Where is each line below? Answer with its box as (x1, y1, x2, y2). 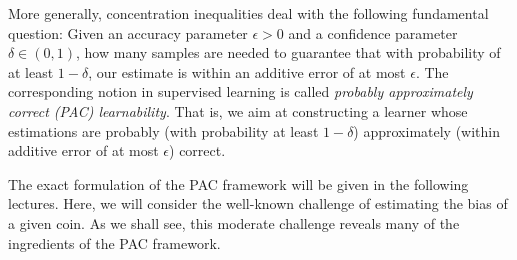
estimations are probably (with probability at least (8, 120, 319, 141)
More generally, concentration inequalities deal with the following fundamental (8, 3, 489, 23)
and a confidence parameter (288, 22, 458, 43)
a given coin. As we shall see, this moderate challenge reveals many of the (8, 212, 460, 233)
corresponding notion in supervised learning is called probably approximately (8, 81, 473, 102)
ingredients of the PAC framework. (8, 232, 221, 253)
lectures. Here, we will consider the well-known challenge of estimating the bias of (8, 193, 508, 214)
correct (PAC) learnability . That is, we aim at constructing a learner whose (8, 100, 468, 121)
